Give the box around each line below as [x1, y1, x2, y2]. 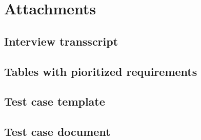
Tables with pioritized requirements [4, 63, 197, 79]
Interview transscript [4, 33, 118, 49]
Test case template [4, 93, 105, 109]
